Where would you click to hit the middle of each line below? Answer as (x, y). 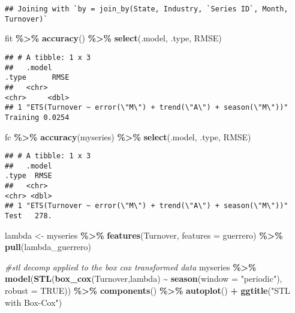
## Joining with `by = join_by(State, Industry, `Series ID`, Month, (147, 9)
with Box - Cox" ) (34, 302)
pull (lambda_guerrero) (48, 247)
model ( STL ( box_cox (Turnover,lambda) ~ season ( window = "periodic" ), (144, 279)
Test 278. (28, 216)
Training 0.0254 (37, 117)
